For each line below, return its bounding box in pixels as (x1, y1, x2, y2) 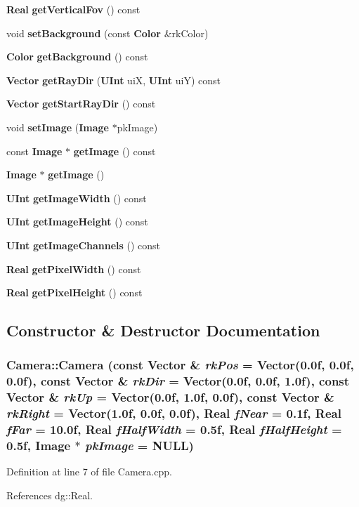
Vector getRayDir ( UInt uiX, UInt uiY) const (6, 72, 221, 87)
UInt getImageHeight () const (6, 214, 148, 229)
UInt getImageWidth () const (6, 190, 147, 205)
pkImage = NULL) (84, 437, 194, 454)
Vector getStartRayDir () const (6, 96, 156, 111)
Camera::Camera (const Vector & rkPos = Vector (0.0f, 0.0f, (6, 356, 354, 374)
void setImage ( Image (6, 119, 109, 134)
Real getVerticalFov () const (6, 2, 141, 16)
